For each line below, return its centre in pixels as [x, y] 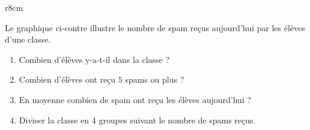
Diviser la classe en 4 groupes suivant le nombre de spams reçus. [137, 120]
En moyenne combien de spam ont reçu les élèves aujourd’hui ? [135, 99]
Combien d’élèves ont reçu [67, 79]
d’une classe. [28, 39]
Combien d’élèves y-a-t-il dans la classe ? [94, 59]
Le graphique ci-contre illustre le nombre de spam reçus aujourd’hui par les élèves [155, 27]
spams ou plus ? [155, 79]
